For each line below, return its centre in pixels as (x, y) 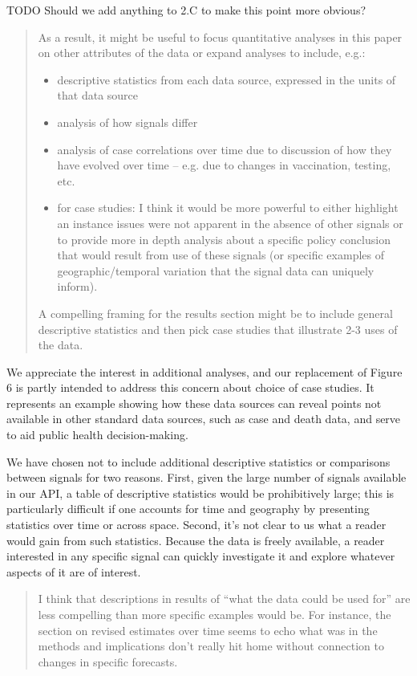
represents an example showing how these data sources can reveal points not (194, 403)
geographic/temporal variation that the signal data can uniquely (216, 270)
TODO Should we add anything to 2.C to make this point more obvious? (186, 10)
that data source (98, 95)
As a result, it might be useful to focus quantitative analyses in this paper (220, 37)
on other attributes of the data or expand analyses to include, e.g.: (202, 53)
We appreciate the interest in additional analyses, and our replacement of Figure (204, 371)
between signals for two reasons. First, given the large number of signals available (206, 477)
